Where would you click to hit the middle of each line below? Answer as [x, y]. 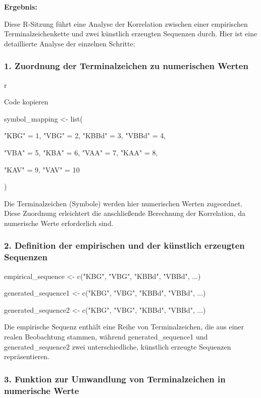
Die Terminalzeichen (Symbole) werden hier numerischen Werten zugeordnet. [123, 203]
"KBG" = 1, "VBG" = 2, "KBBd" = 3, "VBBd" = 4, [85, 135]
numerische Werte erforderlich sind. [59, 223]
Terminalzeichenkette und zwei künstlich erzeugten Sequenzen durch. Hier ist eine [131, 34]
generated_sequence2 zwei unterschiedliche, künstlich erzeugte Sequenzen [118, 346]
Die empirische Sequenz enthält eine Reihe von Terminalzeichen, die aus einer [124, 327]
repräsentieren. [27, 356]
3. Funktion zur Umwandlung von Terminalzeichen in [115, 379]
